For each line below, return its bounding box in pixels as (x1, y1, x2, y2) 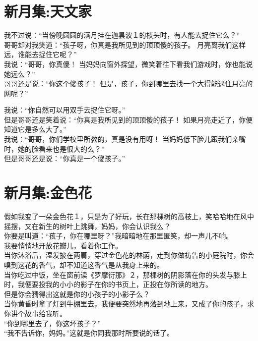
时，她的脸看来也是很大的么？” (4, 143, 105, 154)
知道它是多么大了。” (4, 124, 66, 134)
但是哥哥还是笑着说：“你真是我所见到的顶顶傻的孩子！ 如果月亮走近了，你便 (4, 114, 253, 124)
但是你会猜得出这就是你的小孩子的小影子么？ (4, 288, 150, 299)
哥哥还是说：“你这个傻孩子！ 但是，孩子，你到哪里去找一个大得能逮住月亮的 (4, 78, 253, 89)
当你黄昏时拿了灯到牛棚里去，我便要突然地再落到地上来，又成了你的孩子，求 (4, 298, 254, 309)
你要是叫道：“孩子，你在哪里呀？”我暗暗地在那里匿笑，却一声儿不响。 (4, 230, 233, 241)
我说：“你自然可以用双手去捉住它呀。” (4, 105, 126, 115)
